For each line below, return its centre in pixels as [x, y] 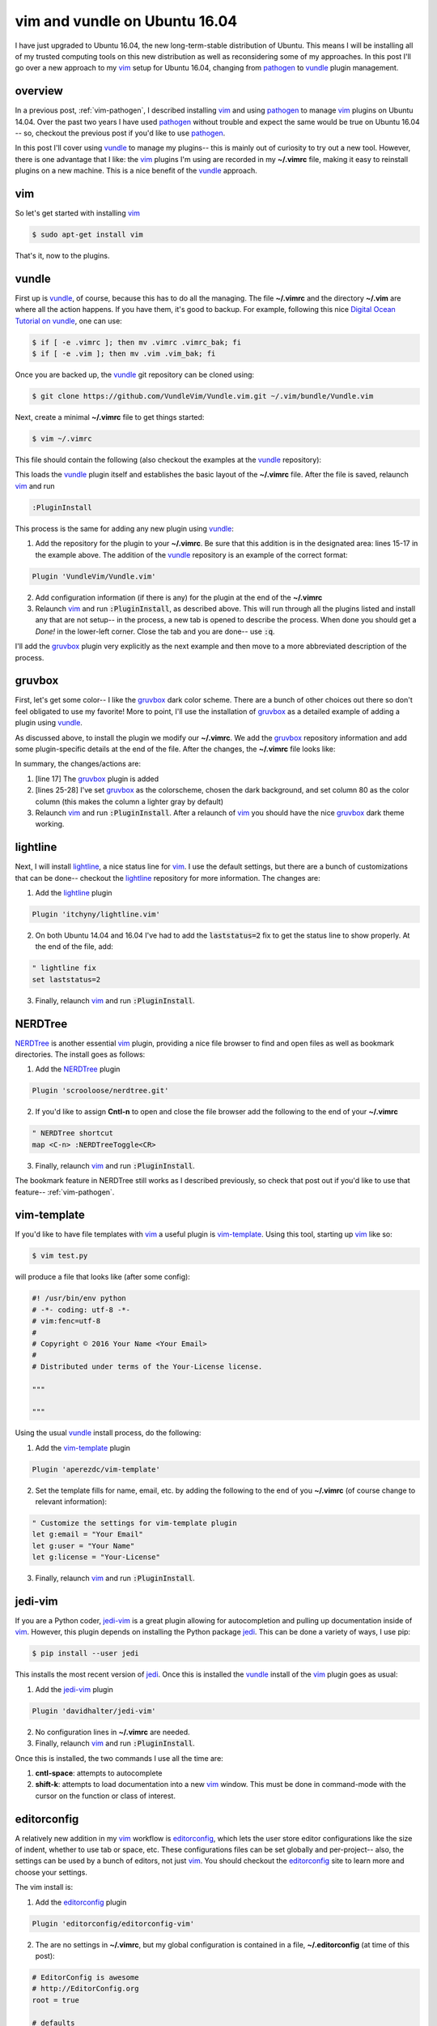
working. [50, 824]
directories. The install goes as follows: [80, 1054]
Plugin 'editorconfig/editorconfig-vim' [113, 1923]
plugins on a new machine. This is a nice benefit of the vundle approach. [136, 171]
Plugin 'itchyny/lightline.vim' [96, 914]
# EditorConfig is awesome [85, 1977]
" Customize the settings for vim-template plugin [135, 1523]
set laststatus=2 [66, 979]
